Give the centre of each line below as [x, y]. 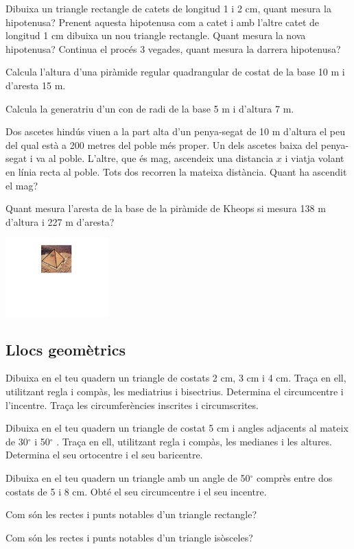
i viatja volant [315, 158]
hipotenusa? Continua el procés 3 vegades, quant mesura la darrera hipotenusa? [173, 48]
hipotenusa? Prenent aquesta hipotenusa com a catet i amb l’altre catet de [163, 22]
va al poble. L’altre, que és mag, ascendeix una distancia [155, 158]
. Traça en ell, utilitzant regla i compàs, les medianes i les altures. [194, 441]
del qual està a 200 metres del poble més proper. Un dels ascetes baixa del [162, 144]
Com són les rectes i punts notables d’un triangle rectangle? [131, 514]
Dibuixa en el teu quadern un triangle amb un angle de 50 [128, 477]
